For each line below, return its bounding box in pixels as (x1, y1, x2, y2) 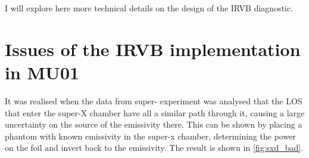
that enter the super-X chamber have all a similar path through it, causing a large (5, 106, 305, 119)
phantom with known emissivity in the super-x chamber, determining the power (5, 129, 296, 142)
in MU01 (5, 60, 80, 84)
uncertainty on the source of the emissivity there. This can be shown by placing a (5, 118, 302, 131)
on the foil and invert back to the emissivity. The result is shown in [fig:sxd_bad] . (5, 141, 304, 154)
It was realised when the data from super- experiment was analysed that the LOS (5, 94, 302, 107)
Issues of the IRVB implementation (5, 36, 301, 61)
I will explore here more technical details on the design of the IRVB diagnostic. (5, 2, 294, 14)
